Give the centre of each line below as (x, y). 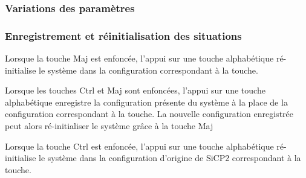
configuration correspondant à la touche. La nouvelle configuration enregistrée (149, 114)
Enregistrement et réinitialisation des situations (123, 35)
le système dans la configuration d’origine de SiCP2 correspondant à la (170, 158)
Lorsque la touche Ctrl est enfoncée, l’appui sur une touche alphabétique (139, 146)
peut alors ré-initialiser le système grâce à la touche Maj (109, 126)
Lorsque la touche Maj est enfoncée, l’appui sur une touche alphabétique (139, 58)
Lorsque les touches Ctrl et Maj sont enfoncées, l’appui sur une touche (135, 90)
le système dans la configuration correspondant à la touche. (148, 70)
